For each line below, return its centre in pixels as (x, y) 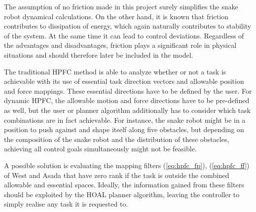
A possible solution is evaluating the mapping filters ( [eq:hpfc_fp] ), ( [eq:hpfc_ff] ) (127, 165)
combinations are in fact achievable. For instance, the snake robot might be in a (125, 120)
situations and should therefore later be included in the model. (99, 54)
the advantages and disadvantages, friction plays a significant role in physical (120, 45)
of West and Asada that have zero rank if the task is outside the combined (117, 175)
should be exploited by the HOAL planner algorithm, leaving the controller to (122, 194)
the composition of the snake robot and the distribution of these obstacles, (117, 139)
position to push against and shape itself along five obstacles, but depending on (124, 129)
